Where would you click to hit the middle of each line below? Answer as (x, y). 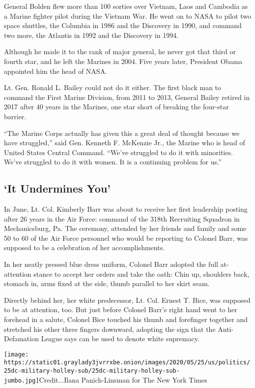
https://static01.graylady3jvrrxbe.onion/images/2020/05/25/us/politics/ (127, 363)
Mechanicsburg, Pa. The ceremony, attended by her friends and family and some (125, 228)
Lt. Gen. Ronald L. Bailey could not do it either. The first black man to (113, 87)
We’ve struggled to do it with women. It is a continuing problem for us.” (113, 162)
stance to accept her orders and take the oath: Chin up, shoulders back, (142, 274)
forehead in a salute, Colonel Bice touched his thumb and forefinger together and (126, 319)
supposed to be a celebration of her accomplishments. (85, 247)
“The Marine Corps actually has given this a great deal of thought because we (122, 133)
